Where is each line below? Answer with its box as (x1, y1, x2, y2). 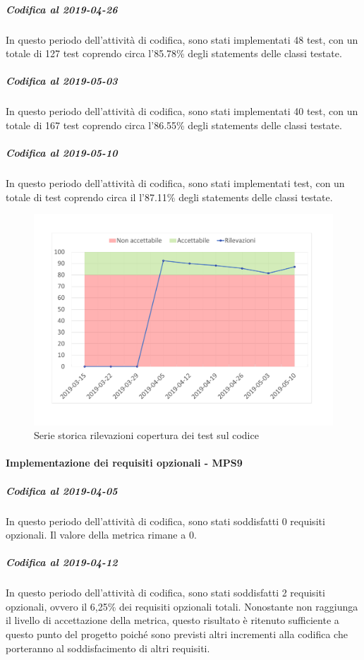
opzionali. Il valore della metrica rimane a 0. (6, 527, 197, 542)
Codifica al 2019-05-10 (6, 145, 118, 160)
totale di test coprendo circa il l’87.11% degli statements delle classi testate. (6, 189, 333, 204)
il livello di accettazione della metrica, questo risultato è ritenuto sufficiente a (6, 613, 339, 628)
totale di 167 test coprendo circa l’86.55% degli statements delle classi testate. (6, 117, 342, 132)
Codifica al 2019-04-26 (6, 1, 118, 16)
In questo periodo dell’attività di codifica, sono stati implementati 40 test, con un (6, 104, 358, 119)
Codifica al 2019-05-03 (6, 73, 118, 88)
